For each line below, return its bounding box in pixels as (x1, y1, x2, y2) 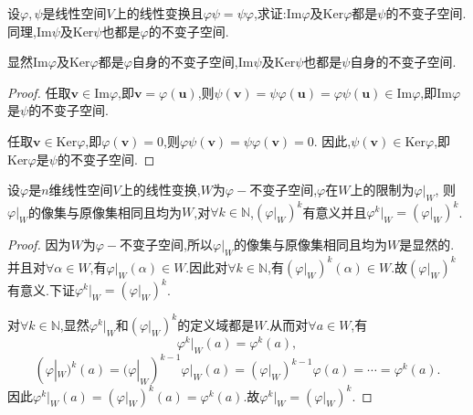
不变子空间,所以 (120, 235, 213, 254)
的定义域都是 (177, 314, 255, 334)
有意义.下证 (7, 280, 75, 299)
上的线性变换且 (113, 4, 204, 22)
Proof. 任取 (7, 82, 71, 101)
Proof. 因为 (7, 235, 71, 254)
